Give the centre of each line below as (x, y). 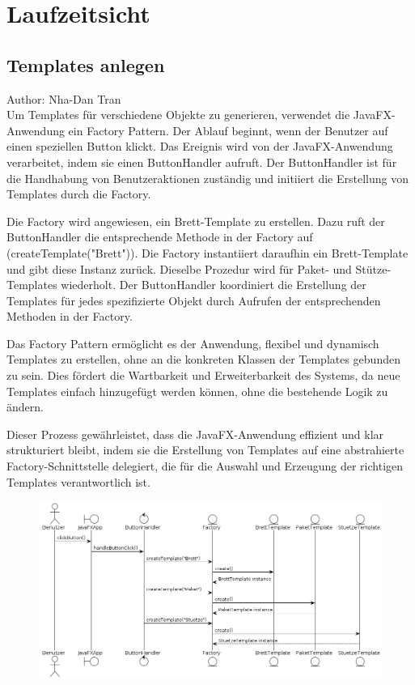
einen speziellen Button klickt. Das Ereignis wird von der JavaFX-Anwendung (200, 146)
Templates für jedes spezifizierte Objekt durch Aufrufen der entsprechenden (194, 300)
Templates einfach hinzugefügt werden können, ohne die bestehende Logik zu (197, 391)
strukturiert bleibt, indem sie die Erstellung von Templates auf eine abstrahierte (205, 450)
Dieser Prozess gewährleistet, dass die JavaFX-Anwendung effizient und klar (195, 434)
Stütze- (373, 268)
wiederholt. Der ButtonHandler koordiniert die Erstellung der (214, 285)
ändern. (25, 407)
